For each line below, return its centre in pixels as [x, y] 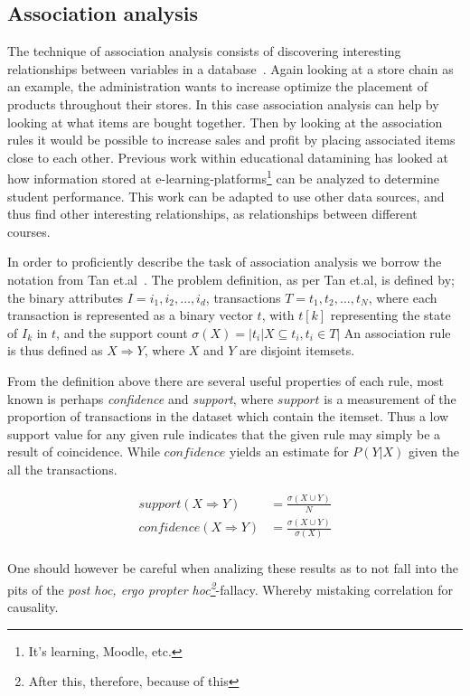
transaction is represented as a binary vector [130, 315]
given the [434, 451]
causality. [33, 607]
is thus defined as [55, 350]
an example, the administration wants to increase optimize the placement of [217, 86]
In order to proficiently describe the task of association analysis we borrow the [225, 262]
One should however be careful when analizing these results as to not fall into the [233, 568]
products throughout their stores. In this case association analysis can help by [223, 103]
